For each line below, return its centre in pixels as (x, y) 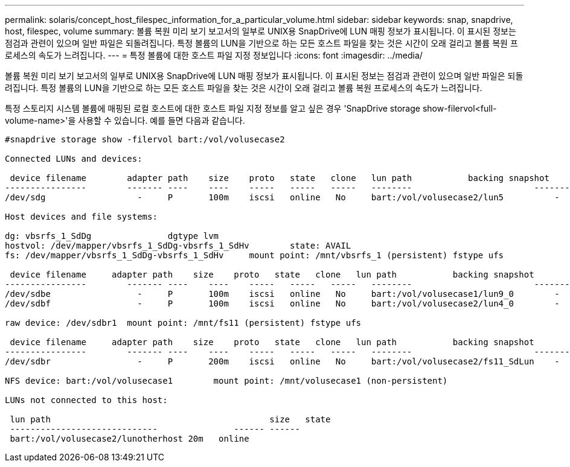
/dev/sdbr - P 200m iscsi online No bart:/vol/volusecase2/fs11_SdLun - (282, 361)
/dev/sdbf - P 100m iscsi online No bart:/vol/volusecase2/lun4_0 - (282, 303)
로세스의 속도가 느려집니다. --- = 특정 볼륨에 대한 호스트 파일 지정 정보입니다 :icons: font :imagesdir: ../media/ (214, 55)
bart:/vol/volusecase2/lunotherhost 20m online (130, 439)
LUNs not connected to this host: (86, 400)
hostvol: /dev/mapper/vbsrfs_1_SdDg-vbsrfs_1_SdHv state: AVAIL (178, 246)
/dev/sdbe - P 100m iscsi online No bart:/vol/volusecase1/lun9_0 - (282, 294)
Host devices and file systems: (81, 217)
